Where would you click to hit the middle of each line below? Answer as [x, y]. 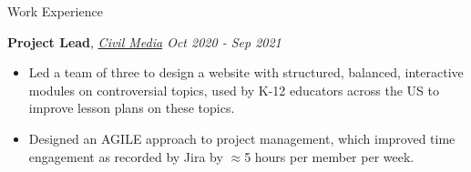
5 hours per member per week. [329, 156]
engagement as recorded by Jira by [126, 156]
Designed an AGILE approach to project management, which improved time [242, 138]
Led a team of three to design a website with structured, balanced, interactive [246, 72]
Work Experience [55, 11]
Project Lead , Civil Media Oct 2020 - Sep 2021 [144, 41]
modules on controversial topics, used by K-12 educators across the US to [234, 90]
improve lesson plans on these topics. [132, 108]
